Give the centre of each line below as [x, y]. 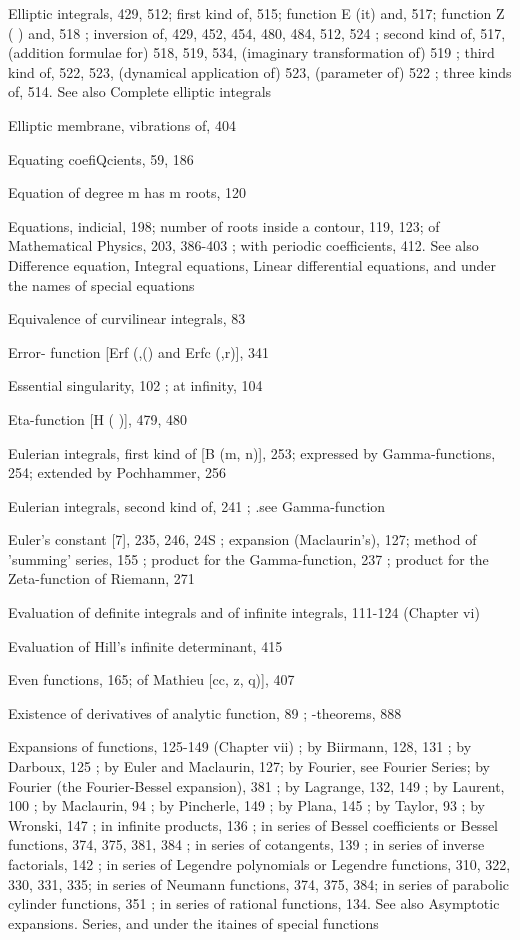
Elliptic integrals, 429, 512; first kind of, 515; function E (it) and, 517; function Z [256, 13]
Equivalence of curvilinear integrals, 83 [127, 318]
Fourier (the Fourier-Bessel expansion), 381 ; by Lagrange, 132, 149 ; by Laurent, [256, 785]
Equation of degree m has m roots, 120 [127, 192]
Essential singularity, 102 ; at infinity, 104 [135, 385]
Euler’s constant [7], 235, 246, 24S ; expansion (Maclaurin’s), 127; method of [242, 539]
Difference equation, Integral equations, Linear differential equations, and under [252, 264]
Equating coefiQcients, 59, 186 [101, 158]
